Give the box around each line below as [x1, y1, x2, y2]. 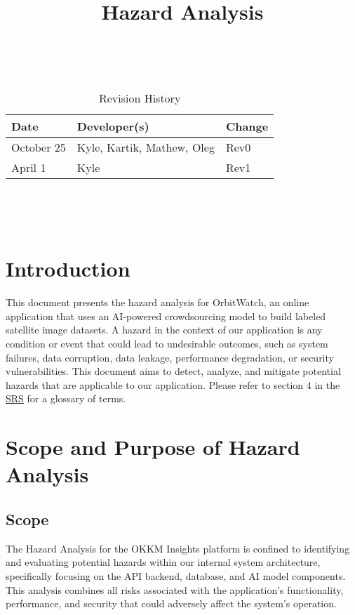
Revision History [98, 89, 181, 106]
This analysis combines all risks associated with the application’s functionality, [6, 582, 344, 597]
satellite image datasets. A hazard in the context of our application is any [6, 322, 323, 337]
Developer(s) [76, 117, 149, 134]
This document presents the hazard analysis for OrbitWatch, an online [6, 295, 309, 310]
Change [225, 117, 269, 134]
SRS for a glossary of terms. [6, 391, 126, 406]
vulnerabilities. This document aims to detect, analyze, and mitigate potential [6, 364, 341, 378]
